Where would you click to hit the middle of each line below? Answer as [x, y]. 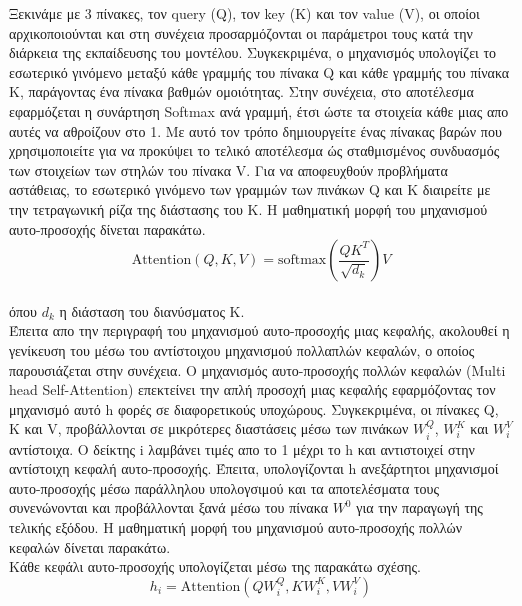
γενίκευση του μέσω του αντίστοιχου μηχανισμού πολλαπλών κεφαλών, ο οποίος [242, 349]
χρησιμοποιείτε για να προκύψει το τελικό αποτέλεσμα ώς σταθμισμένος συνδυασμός [254, 150]
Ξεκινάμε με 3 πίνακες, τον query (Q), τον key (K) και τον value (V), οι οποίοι [244, 13]
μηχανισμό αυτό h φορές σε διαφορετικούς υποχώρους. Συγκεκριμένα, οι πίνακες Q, [254, 408]
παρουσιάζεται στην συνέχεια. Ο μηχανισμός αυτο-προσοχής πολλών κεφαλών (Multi [257, 369]
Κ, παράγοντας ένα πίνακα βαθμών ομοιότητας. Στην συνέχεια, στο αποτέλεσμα [241, 91]
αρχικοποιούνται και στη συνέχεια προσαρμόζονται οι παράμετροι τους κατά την [241, 32]
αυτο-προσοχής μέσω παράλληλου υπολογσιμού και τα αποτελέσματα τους [224, 487]
